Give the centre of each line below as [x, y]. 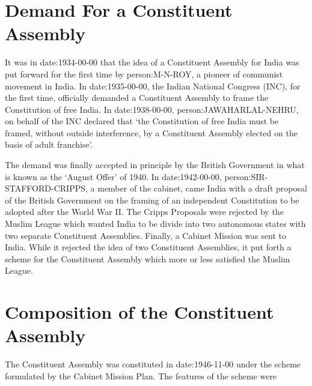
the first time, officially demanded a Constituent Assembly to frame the [137, 98]
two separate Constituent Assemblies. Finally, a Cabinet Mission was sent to [145, 235]
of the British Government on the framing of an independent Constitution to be [152, 200]
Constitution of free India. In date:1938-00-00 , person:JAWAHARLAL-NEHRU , [152, 109]
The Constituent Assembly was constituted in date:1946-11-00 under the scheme [153, 364]
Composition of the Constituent [139, 312]
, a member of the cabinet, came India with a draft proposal [196, 188]
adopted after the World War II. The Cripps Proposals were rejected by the [144, 212]
